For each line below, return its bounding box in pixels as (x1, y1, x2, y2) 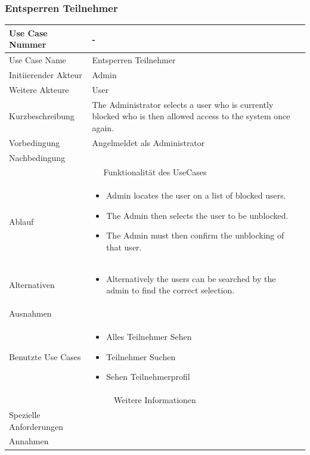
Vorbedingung (9, 136, 60, 148)
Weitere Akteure (9, 83, 69, 95)
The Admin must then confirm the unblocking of (106, 229, 284, 242)
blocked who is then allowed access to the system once (92, 110, 290, 122)
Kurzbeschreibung (9, 110, 75, 122)
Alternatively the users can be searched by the (106, 272, 276, 284)
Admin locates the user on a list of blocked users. (106, 189, 286, 202)
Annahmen (9, 435, 49, 447)
